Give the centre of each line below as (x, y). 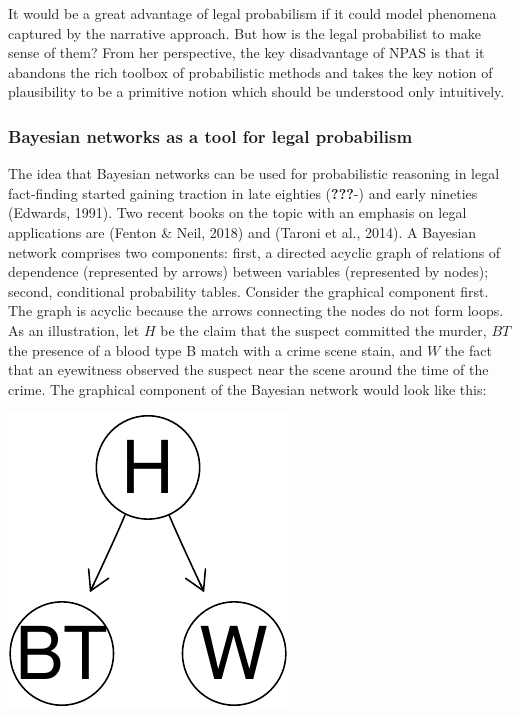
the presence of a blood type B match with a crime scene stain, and (215, 349)
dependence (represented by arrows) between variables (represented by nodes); (248, 271)
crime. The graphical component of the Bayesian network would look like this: (247, 388)
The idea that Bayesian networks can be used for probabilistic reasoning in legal (254, 173)
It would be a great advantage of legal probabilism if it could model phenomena (252, 13)
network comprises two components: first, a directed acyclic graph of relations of (254, 251)
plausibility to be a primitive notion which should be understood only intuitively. (256, 91)
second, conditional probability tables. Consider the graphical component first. (248, 290)
